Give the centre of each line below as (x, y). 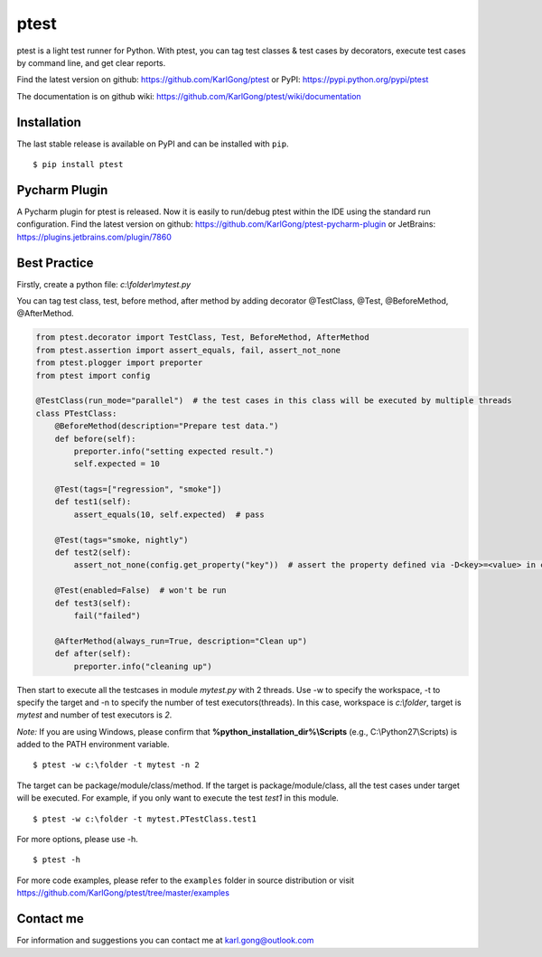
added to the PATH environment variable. (93, 745)
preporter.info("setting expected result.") (174, 451)
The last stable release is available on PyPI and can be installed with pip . (153, 144)
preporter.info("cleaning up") (143, 666)
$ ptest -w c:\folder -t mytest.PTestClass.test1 (145, 819)
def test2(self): (93, 553)
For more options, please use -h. (78, 840)
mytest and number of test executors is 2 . (94, 715)
